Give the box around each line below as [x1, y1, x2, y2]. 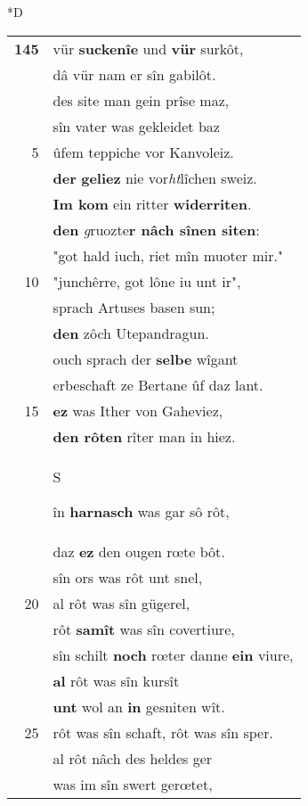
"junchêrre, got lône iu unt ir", [53, 270, 241, 292]
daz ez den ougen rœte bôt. [53, 540, 225, 562]
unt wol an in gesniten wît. [53, 695, 225, 717]
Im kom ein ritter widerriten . [53, 193, 252, 214]
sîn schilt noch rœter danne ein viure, [53, 644, 294, 665]
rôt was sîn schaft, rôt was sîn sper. [53, 721, 273, 743]
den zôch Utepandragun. [53, 322, 209, 343]
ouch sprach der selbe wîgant [53, 348, 239, 369]
